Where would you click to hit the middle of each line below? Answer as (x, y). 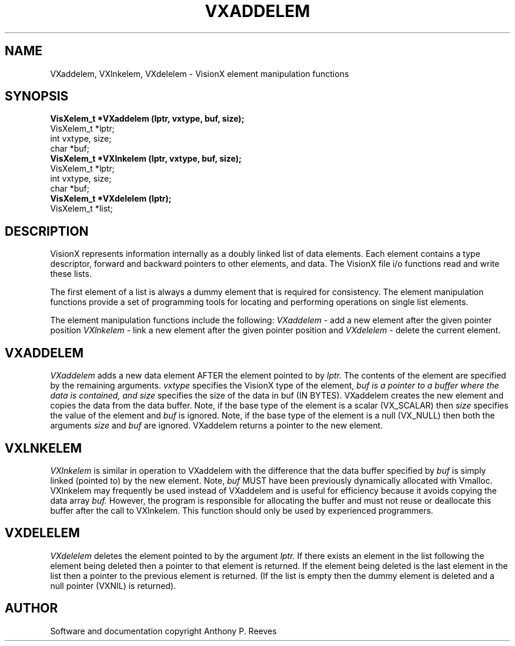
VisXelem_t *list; (81, 209)
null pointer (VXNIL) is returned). (113, 585)
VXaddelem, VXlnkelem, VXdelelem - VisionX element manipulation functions (200, 73)
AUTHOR (31, 608)
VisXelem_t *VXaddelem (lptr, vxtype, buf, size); (147, 119)
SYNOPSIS (37, 96)
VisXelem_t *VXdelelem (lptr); (111, 199)
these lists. (71, 274)
